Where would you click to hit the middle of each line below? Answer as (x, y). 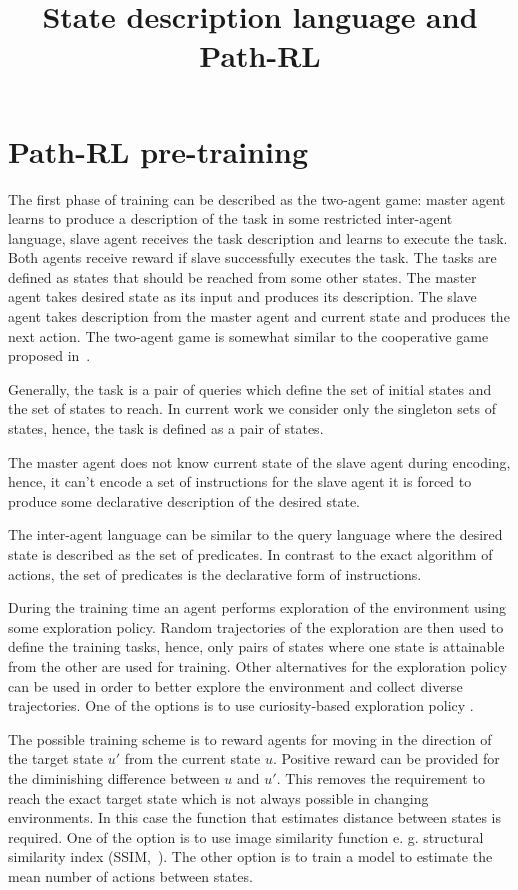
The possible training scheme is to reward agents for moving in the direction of (250, 738)
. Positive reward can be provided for (386, 758)
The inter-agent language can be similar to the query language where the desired (255, 534)
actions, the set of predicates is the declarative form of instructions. (215, 573)
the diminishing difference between (114, 777)
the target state (55, 758)
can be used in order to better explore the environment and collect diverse (235, 685)
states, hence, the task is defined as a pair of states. (166, 428)
